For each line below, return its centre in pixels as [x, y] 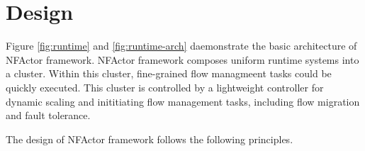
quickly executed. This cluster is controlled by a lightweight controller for [165, 87]
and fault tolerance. [48, 115]
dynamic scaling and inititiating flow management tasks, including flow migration [183, 101]
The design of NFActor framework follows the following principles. [150, 139]
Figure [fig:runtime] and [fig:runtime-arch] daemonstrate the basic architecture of [181, 46]
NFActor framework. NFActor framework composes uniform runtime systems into [182, 59]
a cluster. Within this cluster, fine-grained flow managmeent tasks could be [169, 73]
